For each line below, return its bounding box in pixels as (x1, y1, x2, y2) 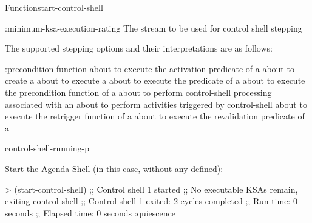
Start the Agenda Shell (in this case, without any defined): (5, 162, 223, 175)
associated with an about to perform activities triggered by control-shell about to (5, 98, 307, 110)
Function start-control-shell (5, 1, 103, 13)
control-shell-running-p (5, 142, 90, 155)
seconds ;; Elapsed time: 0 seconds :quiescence (5, 206, 175, 219)
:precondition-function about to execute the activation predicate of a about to (5, 62, 294, 75)
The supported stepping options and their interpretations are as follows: (5, 42, 273, 55)
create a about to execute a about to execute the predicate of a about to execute (5, 74, 305, 87)
